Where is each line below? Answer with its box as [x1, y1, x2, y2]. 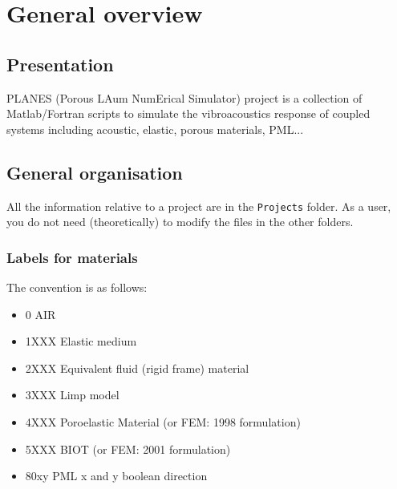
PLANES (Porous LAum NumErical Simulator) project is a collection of [6, 89, 363, 106]
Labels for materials [6, 247, 138, 267]
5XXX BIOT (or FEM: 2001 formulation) [25, 440, 231, 457]
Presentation [6, 51, 114, 76]
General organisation [6, 160, 183, 184]
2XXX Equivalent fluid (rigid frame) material [25, 359, 249, 376]
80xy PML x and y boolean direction [25, 467, 208, 484]
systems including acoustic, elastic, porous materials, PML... [6, 120, 304, 137]
